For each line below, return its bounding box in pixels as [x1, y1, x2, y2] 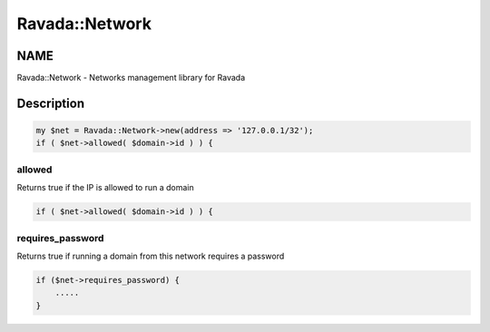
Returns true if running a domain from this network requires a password [16, 250, 285, 261]
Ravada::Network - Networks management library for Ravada [16, 73, 246, 83]
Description [16, 95, 85, 111]
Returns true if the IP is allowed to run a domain [16, 182, 194, 193]
